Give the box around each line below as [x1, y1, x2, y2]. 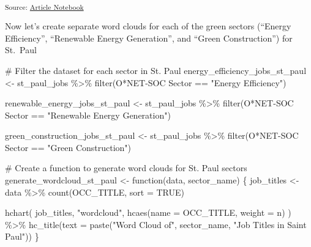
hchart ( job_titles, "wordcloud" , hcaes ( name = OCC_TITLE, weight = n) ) [5, 206, 291, 219]
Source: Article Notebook [5, 1, 84, 12]
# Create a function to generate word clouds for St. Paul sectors [5, 161, 247, 174]
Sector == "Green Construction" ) [5, 141, 132, 153]
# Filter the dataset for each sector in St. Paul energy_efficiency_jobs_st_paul [5, 64, 307, 76]
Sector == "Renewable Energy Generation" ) [5, 108, 171, 121]
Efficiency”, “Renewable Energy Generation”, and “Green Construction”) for [5, 31, 293, 44]
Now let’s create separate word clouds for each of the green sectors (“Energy [5, 20, 291, 32]
